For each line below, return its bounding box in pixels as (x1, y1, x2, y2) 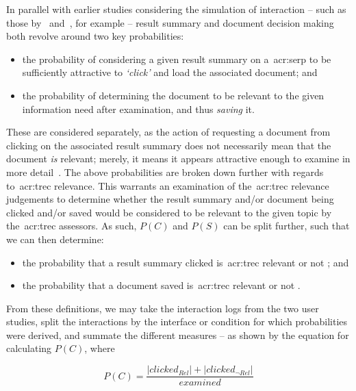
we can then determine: (6, 231, 104, 246)
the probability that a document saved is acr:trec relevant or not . (22, 278, 301, 292)
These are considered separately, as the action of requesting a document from (6, 125, 331, 139)
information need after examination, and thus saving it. (22, 101, 255, 116)
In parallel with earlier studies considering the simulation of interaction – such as (6, 2, 346, 16)
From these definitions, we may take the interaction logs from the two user (6, 301, 319, 315)
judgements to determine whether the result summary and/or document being (6, 192, 334, 206)
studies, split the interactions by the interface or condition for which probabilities (6, 314, 348, 329)
